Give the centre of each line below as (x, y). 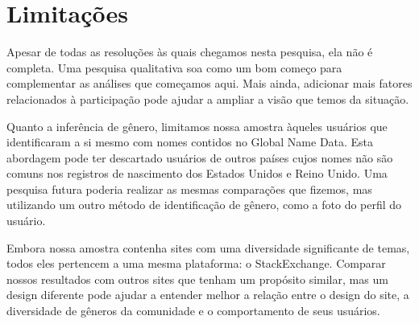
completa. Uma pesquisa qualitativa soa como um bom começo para (174, 67)
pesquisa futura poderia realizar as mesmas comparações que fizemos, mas (189, 189)
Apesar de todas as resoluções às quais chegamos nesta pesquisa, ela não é (190, 52)
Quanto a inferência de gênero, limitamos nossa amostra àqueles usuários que (197, 126)
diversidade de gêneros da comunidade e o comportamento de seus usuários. (193, 311)
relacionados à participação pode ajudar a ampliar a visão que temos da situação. (208, 98)
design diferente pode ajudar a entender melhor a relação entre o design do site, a (208, 295)
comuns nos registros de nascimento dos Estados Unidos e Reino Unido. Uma (197, 173)
